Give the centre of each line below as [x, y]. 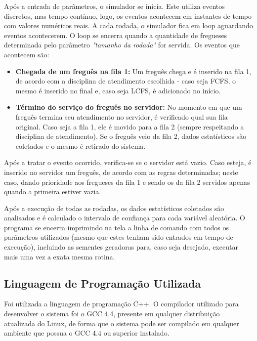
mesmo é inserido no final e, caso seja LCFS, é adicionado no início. [118, 90]
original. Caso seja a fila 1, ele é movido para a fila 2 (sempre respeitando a [130, 126]
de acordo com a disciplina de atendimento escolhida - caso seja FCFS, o [126, 81]
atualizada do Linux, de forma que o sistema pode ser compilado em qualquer [122, 323]
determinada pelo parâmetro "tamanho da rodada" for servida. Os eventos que [122, 45]
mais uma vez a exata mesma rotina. [60, 256]
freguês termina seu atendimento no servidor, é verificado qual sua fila [122, 116]
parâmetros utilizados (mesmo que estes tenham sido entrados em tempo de [119, 237]
